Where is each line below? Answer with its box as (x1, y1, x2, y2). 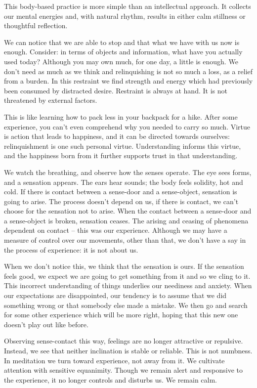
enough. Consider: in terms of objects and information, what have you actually (4, 46, 243, 57)
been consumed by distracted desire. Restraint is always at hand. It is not (4, 85, 227, 95)
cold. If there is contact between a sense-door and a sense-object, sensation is (4, 186, 237, 197)
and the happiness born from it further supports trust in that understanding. (4, 150, 238, 161)
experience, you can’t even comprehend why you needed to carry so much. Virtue (4, 121, 251, 131)
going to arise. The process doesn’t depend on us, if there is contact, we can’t (4, 196, 239, 206)
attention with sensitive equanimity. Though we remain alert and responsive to (4, 365, 243, 375)
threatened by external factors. (4, 95, 97, 105)
